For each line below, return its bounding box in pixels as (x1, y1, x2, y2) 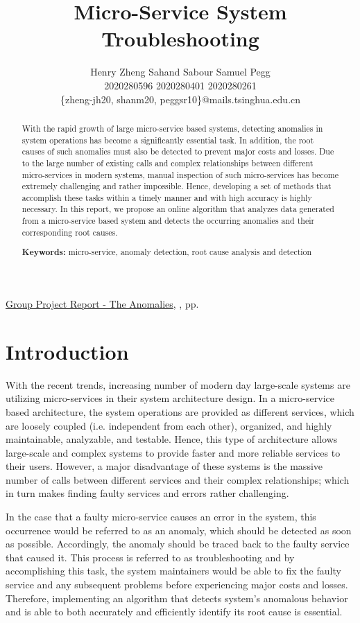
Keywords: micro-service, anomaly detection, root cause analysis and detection (22, 246, 312, 258)
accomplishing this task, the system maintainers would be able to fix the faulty (6, 563, 341, 578)
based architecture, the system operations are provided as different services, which (6, 404, 354, 419)
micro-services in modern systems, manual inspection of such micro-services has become (22, 168, 339, 180)
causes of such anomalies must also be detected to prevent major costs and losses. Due (22, 146, 334, 157)
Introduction (6, 337, 129, 365)
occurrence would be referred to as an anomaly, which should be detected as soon (6, 523, 352, 537)
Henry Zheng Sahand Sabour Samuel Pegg (90, 64, 271, 79)
